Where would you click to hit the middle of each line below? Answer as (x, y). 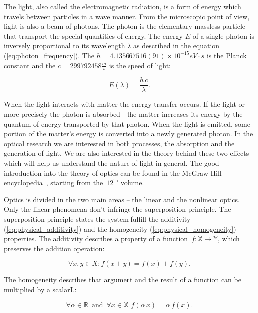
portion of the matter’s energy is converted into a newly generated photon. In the (129, 134)
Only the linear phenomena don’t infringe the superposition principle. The (118, 209)
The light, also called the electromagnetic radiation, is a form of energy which (123, 6)
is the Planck (226, 55)
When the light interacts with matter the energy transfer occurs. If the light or (125, 104)
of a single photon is (223, 36)
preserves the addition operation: (54, 248)
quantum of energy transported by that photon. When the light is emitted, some (127, 124)
